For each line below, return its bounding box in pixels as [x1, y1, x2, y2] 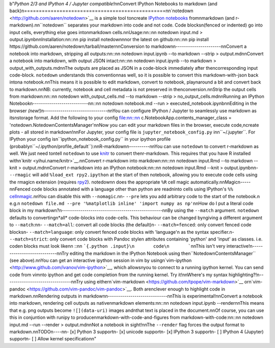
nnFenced [9, 186, 31, 192]
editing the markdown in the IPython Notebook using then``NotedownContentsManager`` [69, 250, 256, 256]
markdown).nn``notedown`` [9, 22, 67, 28]
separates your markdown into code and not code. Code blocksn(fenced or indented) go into [67, 22, 263, 28]
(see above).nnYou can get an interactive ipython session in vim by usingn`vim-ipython [9, 257, 192, 263]
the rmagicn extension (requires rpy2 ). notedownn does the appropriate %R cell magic [9, 179, 189, 185]
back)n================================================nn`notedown [9, 8, 194, 14]
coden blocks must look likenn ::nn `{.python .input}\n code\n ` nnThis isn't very [9, 243, 226, 249]
